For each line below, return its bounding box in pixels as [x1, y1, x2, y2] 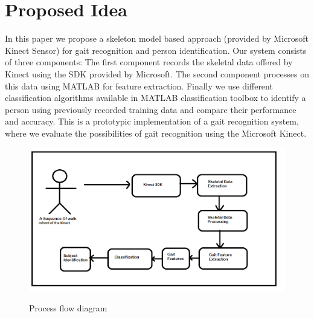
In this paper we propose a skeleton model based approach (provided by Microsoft [5, 32, 309, 45]
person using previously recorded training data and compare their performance [5, 103, 296, 115]
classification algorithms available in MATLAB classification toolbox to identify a [5, 91, 306, 104]
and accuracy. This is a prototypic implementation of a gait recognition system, [5, 115, 299, 128]
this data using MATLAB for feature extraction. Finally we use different [5, 79, 273, 92]
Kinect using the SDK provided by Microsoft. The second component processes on [5, 67, 309, 80]
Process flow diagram [29, 302, 107, 314]
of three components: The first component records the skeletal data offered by [5, 56, 293, 68]
